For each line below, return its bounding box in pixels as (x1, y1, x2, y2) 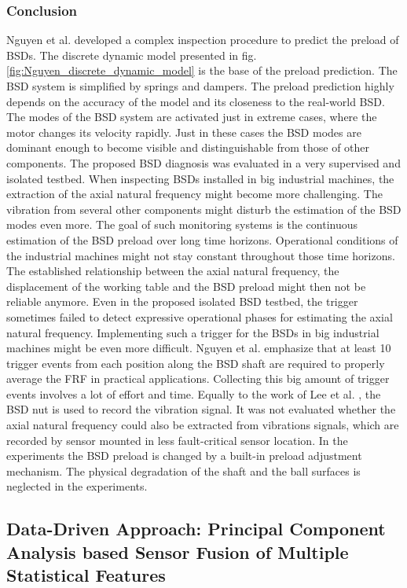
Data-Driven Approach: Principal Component (6, 516, 386, 541)
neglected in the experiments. (6, 478, 148, 494)
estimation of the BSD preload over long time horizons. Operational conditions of (6, 231, 398, 248)
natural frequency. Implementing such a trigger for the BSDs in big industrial (6, 324, 379, 340)
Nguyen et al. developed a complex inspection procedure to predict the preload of (6, 31, 399, 48)
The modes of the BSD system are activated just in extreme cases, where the (6, 108, 377, 125)
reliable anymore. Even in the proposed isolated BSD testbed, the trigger (6, 293, 358, 310)
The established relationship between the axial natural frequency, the (6, 263, 339, 279)
